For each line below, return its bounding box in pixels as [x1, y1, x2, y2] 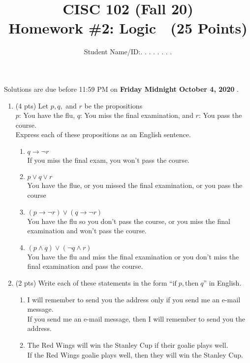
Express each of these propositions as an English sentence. [15, 129, 191, 140]
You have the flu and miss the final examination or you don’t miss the [27, 251, 239, 261]
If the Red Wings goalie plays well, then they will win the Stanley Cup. [27, 349, 243, 360]
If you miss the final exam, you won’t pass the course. [27, 154, 189, 165]
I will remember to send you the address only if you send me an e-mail [27, 294, 241, 304]
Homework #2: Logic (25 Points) [8, 18, 248, 38]
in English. [209, 278, 242, 288]
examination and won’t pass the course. [27, 225, 147, 236]
